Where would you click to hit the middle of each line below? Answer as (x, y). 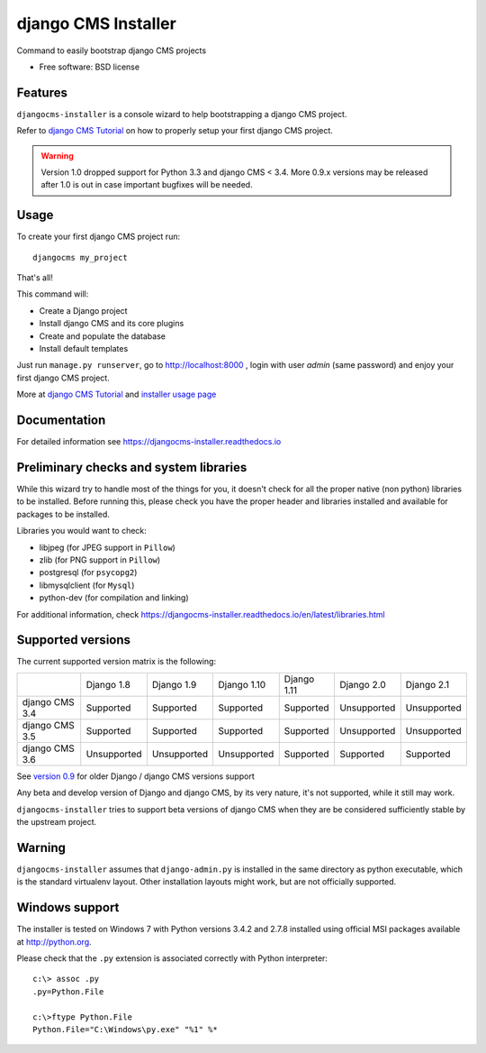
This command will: (53, 294)
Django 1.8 (108, 684)
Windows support (68, 907)
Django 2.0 (362, 684)
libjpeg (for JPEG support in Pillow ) (107, 547)
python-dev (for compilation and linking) (114, 598)
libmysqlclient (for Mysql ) (87, 585)
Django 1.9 (174, 684)
